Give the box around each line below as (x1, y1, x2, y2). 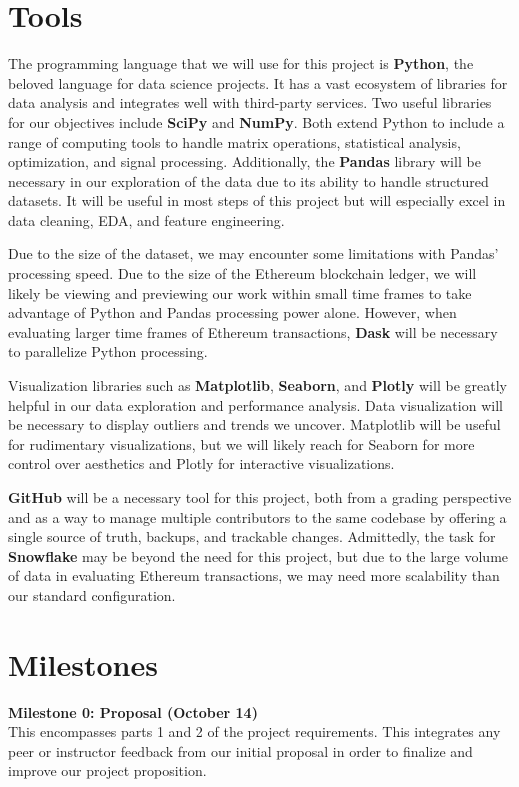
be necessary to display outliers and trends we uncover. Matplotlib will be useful (8, 414, 501, 435)
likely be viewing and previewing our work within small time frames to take (8, 282, 472, 303)
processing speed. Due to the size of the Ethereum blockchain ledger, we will (8, 263, 477, 284)
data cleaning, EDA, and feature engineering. (8, 209, 285, 230)
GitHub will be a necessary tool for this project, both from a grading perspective (8, 487, 512, 507)
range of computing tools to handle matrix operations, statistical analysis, (8, 131, 461, 152)
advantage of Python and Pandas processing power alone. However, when (8, 302, 457, 323)
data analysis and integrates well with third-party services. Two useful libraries (8, 92, 492, 113)
